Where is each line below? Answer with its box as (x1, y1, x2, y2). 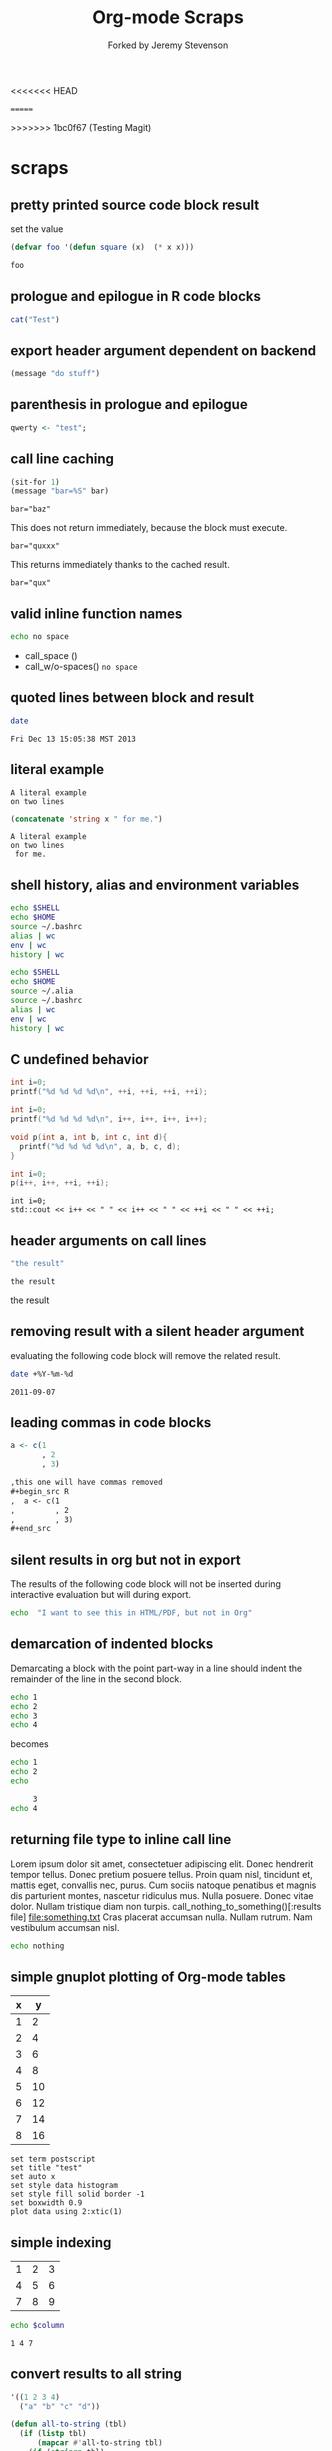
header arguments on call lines (10, 1232, 207, 1249)
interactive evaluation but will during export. (10, 1589, 192, 1601)
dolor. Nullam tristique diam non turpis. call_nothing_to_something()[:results (10, 1900, 322, 1912)
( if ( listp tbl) (19, 2429, 87, 2439)
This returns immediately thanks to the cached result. (10, 559, 230, 571)
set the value (10, 222, 64, 235)
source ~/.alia (10, 986, 74, 996)
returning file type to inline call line (10, 1831, 232, 1848)
